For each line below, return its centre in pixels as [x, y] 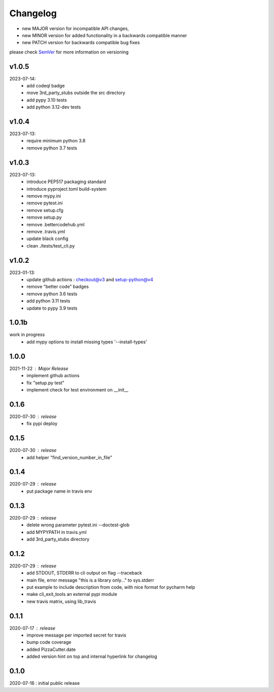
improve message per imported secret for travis [76, 635]
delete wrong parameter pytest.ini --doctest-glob [78, 525]
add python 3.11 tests [48, 301]
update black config [47, 238]
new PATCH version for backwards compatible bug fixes [81, 43]
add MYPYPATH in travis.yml [57, 532]
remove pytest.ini [45, 203]
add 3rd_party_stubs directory [58, 539]
